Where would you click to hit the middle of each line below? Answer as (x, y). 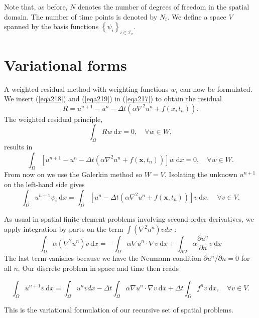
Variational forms (66, 64)
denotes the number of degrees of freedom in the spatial (164, 7)
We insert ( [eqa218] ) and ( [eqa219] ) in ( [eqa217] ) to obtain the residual (113, 99)
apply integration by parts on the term (64, 229)
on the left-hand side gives (44, 184)
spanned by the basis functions (51, 26)
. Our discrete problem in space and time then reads (98, 268)
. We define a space (197, 16)
